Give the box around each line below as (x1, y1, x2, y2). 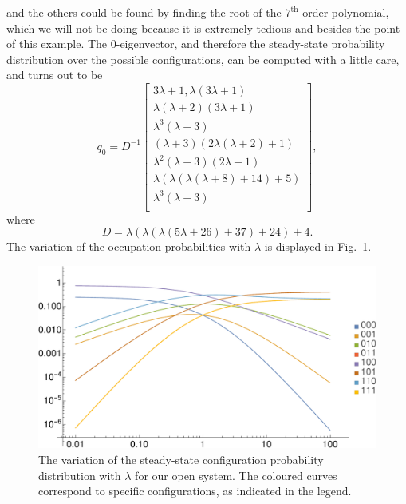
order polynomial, (302, 4, 389, 20)
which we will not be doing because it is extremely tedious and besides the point (6, 19, 400, 36)
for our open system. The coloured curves (135, 466, 337, 483)
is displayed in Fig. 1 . (264, 238, 372, 255)
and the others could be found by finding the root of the (6, 4, 282, 20)
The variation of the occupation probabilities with (6, 238, 251, 255)
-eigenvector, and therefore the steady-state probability (116, 35, 385, 52)
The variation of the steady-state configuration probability (38, 451, 324, 468)
